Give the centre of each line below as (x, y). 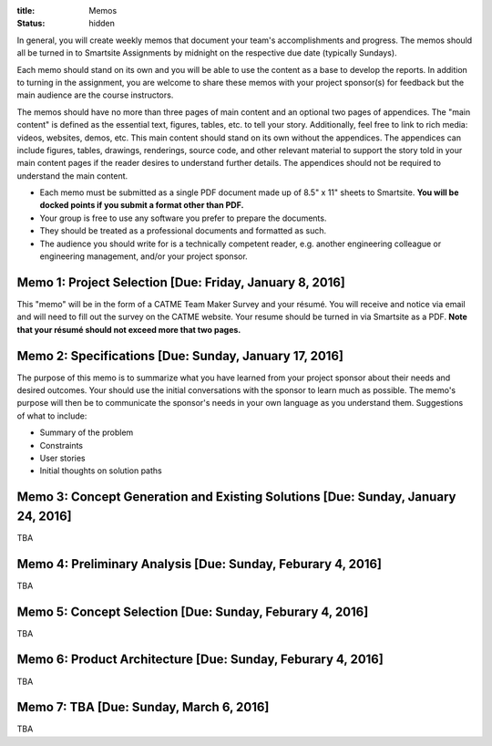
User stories (62, 458)
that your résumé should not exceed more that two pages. (129, 329)
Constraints (61, 445)
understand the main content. (72, 176)
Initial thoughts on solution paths (101, 471)
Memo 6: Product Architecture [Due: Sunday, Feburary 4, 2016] (200, 660)
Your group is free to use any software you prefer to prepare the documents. (183, 218)
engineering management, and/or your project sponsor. (143, 256)
